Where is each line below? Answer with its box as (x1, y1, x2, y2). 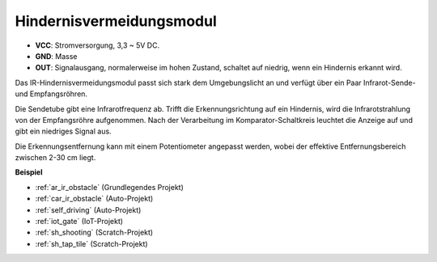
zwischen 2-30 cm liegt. (15, 153, 96, 163)
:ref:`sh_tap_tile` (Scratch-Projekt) (35, 239, 149, 248)
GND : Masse (35, 51, 78, 61)
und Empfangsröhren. (15, 89, 88, 99)
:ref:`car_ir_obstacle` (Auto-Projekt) (35, 194, 154, 204)
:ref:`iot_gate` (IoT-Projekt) (35, 217, 124, 226)
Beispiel (15, 167, 43, 177)
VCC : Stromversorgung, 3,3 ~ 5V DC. (35, 40, 160, 50)
